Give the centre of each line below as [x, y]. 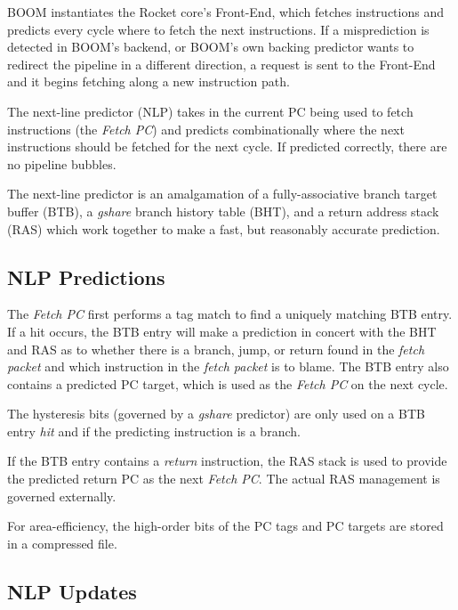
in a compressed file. [62, 543]
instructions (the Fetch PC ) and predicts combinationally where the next [206, 129]
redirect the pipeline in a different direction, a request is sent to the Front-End [221, 64]
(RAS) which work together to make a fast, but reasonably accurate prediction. [224, 228]
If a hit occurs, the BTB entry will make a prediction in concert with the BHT [222, 331]
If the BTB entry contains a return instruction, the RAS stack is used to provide [227, 461]
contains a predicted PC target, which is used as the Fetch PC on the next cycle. [228, 383]
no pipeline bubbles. [62, 163]
